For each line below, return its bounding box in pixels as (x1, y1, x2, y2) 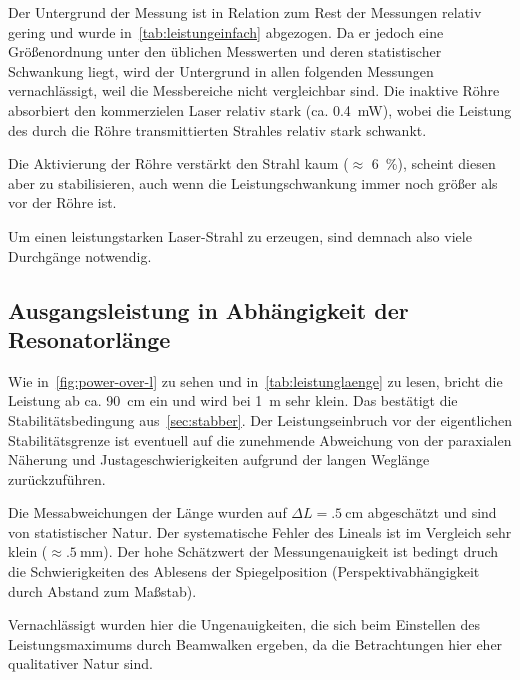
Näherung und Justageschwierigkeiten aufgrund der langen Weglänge (8, 449, 430, 470)
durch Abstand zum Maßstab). (8, 580, 197, 601)
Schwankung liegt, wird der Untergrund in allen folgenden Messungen (8, 60, 434, 81)
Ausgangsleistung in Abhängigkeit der (8, 294, 409, 325)
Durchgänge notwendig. (8, 245, 152, 266)
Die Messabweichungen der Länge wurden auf (8, 502, 287, 523)
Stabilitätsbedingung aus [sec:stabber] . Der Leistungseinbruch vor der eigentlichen (8, 409, 512, 430)
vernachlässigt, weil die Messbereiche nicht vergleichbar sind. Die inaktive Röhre (8, 80, 500, 101)
